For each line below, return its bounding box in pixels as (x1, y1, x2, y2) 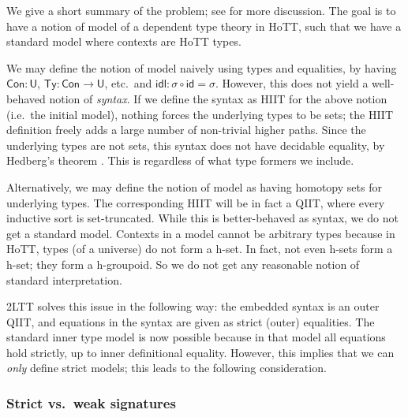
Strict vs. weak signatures (6, 393, 176, 412)
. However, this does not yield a (215, 75, 369, 91)
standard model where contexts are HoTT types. (6, 33, 241, 50)
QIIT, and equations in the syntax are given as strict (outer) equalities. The (6, 313, 375, 330)
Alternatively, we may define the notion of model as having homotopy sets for (6, 178, 382, 195)
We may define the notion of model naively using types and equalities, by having (6, 59, 397, 76)
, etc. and (104, 75, 152, 91)
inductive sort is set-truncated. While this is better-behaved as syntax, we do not (6, 210, 399, 226)
